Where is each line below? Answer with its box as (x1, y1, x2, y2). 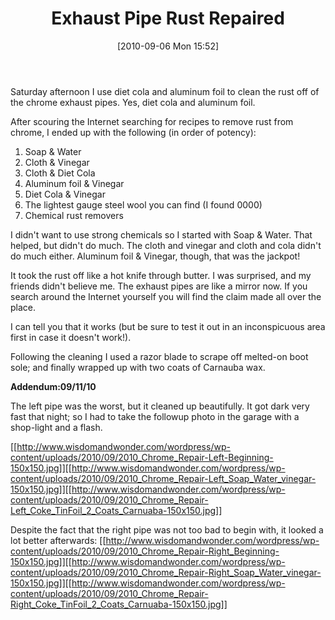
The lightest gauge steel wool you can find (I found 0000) (24, 198, 263, 211)
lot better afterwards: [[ (10, 534, 107, 546)
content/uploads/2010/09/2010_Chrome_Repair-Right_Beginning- (10, 545, 280, 557)
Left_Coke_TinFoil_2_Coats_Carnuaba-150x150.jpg (10, 504, 217, 516)
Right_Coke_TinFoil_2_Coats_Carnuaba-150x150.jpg (10, 598, 222, 610)
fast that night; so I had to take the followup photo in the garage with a (10, 410, 300, 422)
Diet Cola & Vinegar (24, 188, 106, 200)
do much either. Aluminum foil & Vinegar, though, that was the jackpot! (10, 250, 301, 262)
